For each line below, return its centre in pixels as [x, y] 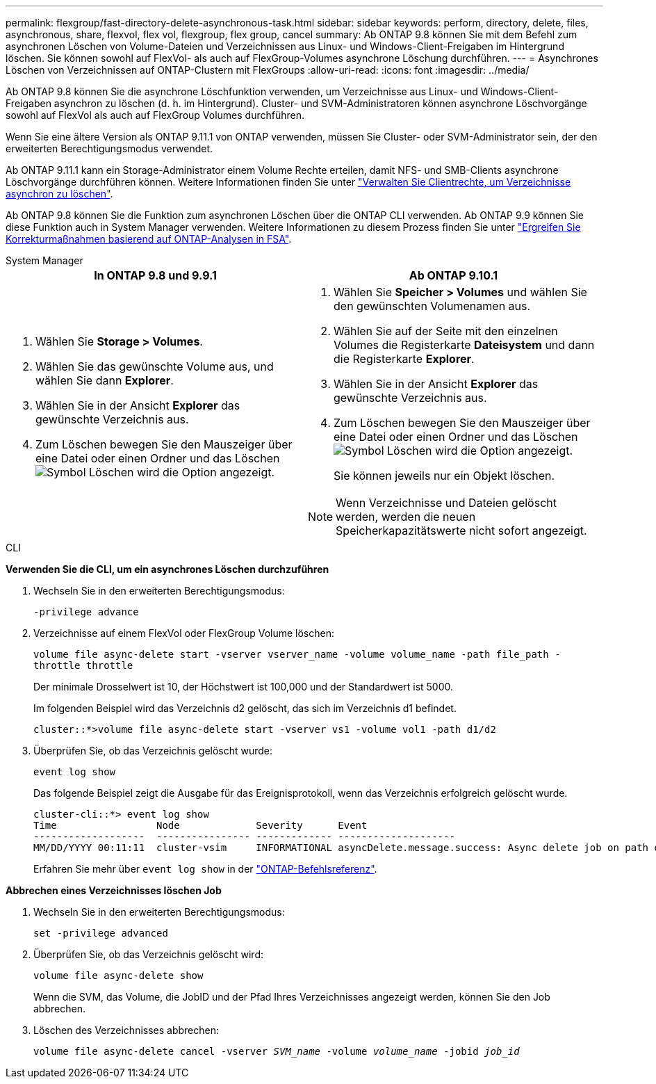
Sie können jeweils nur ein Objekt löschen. [444, 476]
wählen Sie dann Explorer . [105, 380]
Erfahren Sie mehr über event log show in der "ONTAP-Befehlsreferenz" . [205, 869]
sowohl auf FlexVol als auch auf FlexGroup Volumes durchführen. [155, 115]
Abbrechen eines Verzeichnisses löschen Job [114, 890]
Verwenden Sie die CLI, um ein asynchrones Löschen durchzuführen [167, 569]
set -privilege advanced [101, 933]
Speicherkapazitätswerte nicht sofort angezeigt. [461, 531]
